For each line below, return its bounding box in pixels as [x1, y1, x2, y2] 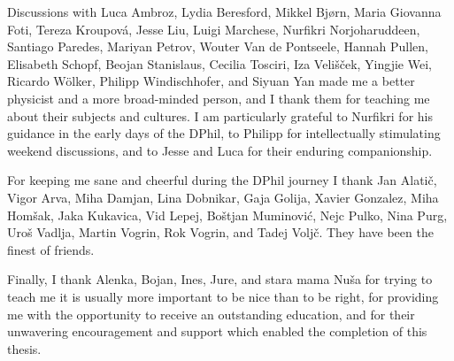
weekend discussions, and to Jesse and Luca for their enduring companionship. [7, 141, 433, 159]
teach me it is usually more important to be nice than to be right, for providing [7, 287, 439, 305]
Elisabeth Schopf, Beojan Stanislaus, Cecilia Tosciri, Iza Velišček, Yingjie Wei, [7, 54, 432, 73]
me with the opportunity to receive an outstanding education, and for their [7, 304, 415, 323]
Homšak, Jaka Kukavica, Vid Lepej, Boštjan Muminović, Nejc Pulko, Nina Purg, [7, 205, 448, 224]
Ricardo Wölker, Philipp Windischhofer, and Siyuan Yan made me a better [7, 72, 415, 90]
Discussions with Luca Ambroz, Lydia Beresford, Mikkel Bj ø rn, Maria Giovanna [7, 3, 442, 20]
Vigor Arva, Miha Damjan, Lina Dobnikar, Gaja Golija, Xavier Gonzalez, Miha [7, 188, 439, 206]
